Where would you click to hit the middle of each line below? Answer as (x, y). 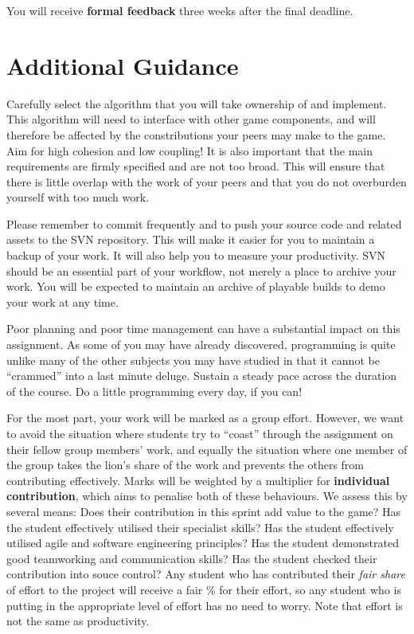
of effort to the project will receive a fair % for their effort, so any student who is (204, 589)
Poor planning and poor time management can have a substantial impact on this (203, 329)
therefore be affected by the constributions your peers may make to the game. (196, 134)
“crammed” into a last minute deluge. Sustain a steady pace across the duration (202, 376)
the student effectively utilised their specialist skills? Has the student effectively (200, 527)
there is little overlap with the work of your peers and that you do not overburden (207, 181)
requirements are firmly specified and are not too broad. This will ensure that (196, 166)
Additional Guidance (123, 65)
